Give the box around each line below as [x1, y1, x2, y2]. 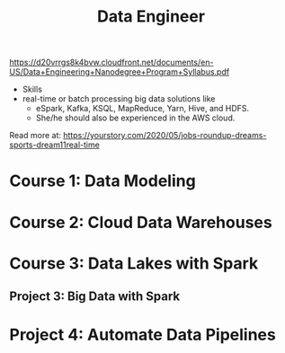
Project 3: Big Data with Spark [9, 289, 181, 304]
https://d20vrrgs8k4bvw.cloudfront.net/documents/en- [9, 57, 214, 68]
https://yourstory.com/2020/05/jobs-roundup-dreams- [62, 130, 267, 141]
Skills [22, 84, 43, 95]
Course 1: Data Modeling [9, 171, 196, 191]
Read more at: [9, 130, 61, 141]
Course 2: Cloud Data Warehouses [9, 212, 272, 233]
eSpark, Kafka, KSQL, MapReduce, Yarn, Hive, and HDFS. [35, 103, 250, 114]
